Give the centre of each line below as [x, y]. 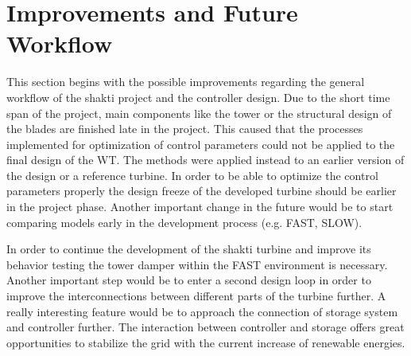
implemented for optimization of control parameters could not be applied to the [201, 144]
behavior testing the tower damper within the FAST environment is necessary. [197, 264]
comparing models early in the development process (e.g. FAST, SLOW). [184, 222]
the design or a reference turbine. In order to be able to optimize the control [192, 175]
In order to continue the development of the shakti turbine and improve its [189, 249]
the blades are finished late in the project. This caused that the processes [185, 129]
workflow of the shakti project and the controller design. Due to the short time [198, 97]
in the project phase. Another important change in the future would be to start [200, 207]
